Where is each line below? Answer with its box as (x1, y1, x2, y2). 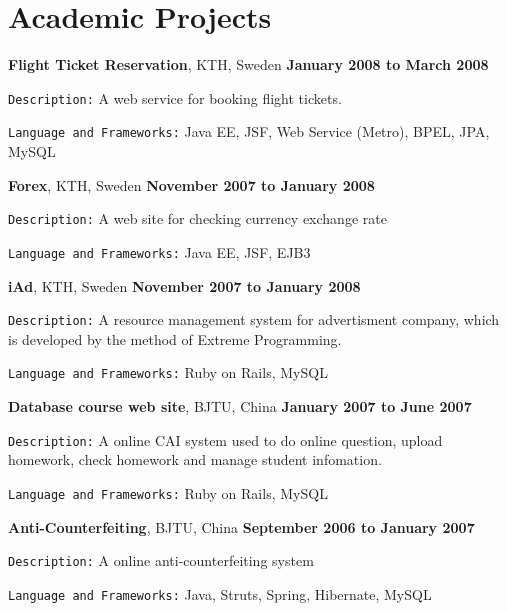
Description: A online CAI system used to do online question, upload (8, 429, 443, 450)
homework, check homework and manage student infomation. (8, 449, 382, 470)
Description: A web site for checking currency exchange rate (8, 208, 387, 229)
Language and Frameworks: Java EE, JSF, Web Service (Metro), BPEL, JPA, (8, 121, 490, 142)
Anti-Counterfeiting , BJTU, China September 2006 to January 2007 (8, 516, 475, 537)
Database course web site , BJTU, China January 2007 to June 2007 (8, 396, 472, 417)
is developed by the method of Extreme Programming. (8, 328, 342, 349)
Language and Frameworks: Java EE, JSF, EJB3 (8, 241, 311, 262)
